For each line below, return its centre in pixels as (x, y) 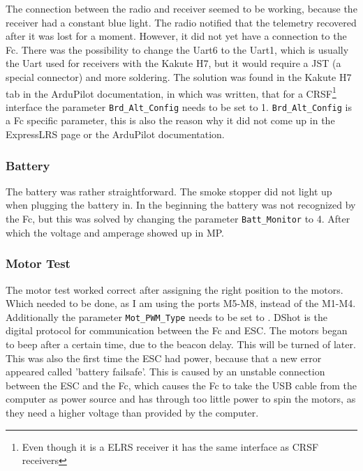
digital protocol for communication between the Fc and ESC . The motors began (177, 330)
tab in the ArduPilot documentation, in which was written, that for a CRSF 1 (171, 92)
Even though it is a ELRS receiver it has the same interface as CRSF (170, 446)
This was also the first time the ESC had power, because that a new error (164, 358)
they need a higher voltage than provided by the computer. (132, 412)
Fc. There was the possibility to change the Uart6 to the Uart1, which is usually (177, 49)
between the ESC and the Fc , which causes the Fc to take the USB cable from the (181, 385)
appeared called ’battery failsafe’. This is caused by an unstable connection (165, 372)
